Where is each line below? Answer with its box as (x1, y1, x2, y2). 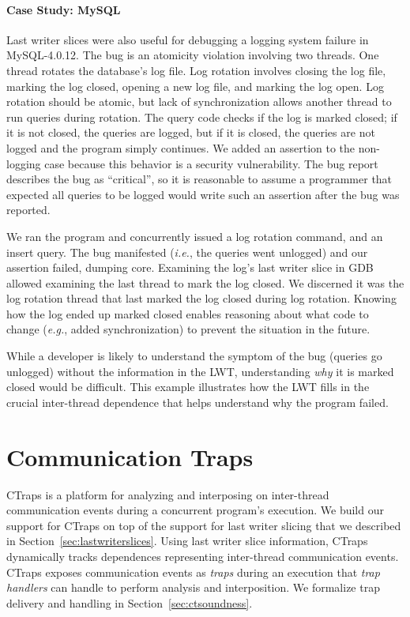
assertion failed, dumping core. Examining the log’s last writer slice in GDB (6, 259, 374, 276)
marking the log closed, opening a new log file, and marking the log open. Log (6, 77, 384, 94)
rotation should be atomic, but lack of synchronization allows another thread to (6, 93, 392, 110)
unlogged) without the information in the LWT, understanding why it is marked (6, 363, 394, 379)
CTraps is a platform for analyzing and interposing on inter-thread (6, 486, 329, 502)
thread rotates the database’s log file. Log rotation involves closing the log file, (6, 62, 386, 78)
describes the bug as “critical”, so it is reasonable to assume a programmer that (6, 171, 393, 187)
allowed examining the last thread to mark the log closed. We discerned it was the (6, 274, 404, 291)
